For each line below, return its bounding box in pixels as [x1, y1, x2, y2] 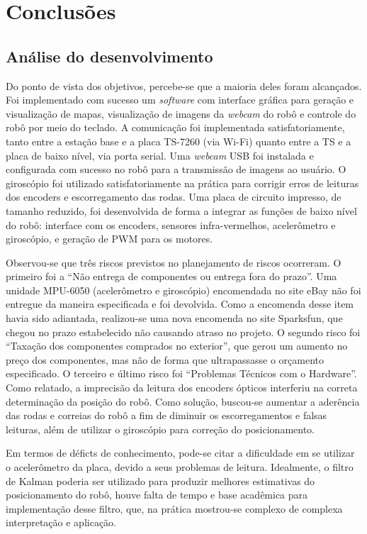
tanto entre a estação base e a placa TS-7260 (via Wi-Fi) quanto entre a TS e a [6, 133, 351, 148]
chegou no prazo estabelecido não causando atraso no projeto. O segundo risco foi [6, 324, 361, 339]
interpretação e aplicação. [6, 515, 117, 530]
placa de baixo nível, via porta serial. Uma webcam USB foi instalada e [6, 148, 314, 162]
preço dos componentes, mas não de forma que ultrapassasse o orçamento [6, 352, 324, 367]
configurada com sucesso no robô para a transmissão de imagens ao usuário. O [6, 162, 346, 177]
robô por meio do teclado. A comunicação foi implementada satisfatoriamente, [6, 120, 345, 135]
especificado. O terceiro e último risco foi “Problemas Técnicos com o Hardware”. [6, 366, 357, 381]
